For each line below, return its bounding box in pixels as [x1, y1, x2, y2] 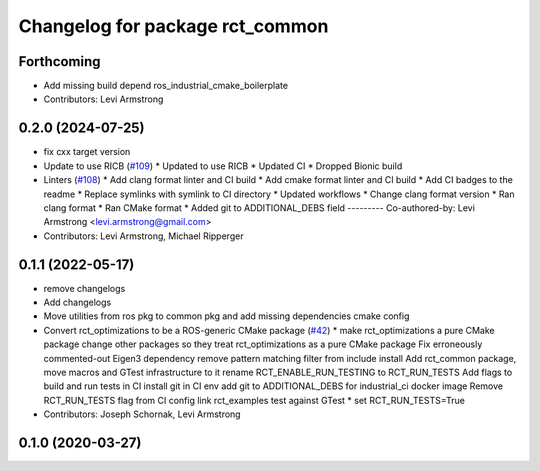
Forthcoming [18, 53, 101, 70]
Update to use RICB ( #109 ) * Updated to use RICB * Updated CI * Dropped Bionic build [43, 160, 403, 172]
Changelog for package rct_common [18, 15, 329, 37]
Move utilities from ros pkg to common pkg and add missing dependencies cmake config [43, 310, 410, 322]
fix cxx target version [43, 146, 131, 158]
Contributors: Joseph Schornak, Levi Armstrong [43, 408, 241, 420]
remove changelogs [43, 282, 126, 294]
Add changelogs [43, 296, 112, 308]
